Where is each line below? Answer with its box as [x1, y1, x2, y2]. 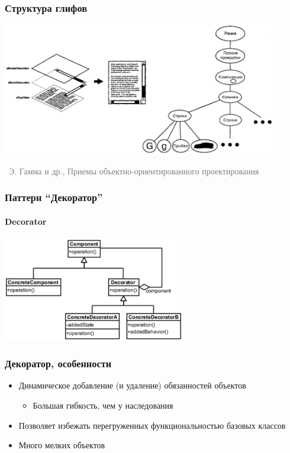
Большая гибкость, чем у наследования [33, 399, 173, 412]
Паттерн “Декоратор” [5, 190, 103, 205]
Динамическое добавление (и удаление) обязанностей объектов [18, 379, 246, 391]
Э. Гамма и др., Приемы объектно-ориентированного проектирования [8, 164, 259, 177]
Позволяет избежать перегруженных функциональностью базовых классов [18, 419, 286, 431]
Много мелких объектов [18, 439, 105, 451]
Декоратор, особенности [5, 356, 112, 371]
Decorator [5, 215, 47, 227]
